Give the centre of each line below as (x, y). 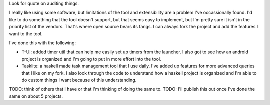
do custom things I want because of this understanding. (79, 80)
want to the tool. (26, 34)
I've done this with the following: (42, 43)
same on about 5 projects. (36, 96)
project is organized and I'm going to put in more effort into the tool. (92, 59)
